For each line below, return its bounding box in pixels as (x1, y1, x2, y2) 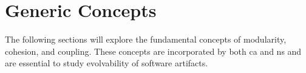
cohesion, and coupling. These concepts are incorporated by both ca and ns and (5, 44, 302, 57)
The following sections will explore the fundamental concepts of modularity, (5, 33, 287, 46)
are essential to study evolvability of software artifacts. (5, 57, 208, 69)
